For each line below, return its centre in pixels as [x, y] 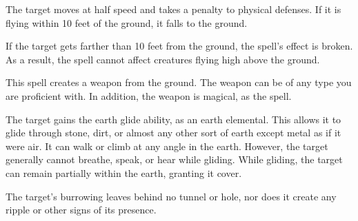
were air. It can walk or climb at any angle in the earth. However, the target [167, 146]
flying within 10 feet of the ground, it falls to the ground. [127, 22]
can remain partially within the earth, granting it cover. [124, 172]
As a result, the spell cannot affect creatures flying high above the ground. [163, 59]
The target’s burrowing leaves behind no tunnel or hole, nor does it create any [171, 196]
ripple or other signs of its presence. [81, 210]
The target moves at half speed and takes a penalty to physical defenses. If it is [173, 9]
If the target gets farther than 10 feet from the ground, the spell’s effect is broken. [179, 46]
